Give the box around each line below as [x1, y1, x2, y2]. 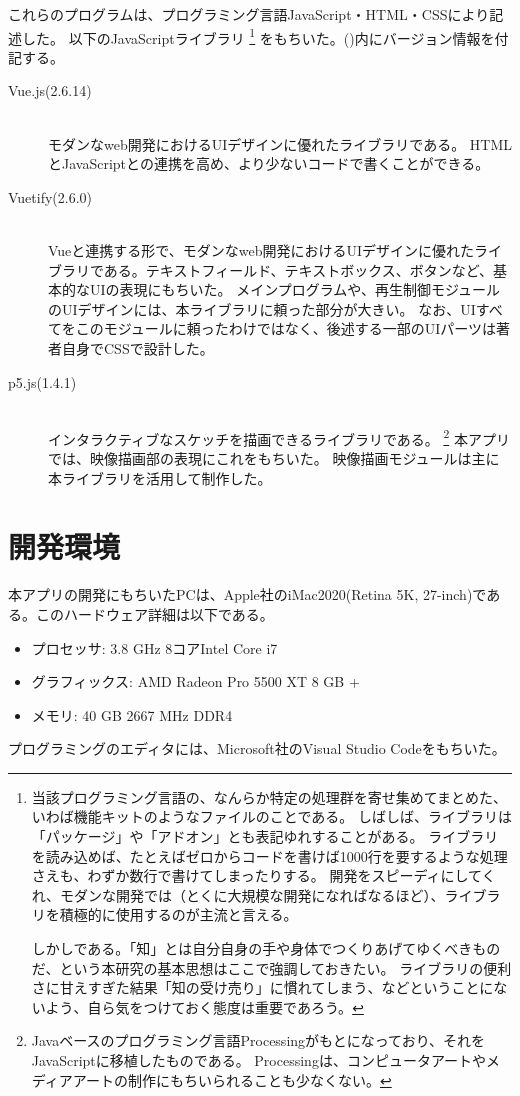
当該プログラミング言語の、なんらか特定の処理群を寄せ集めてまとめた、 [31, 786, 508, 807]
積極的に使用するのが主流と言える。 [59, 904, 298, 925]
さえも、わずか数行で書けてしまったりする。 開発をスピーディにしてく [31, 865, 496, 886]
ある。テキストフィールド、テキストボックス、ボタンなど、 [103, 259, 494, 280]
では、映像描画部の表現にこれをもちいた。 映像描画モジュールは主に [48, 448, 500, 468]
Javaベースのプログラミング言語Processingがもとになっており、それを [31, 1030, 486, 1051]
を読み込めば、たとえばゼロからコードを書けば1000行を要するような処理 [31, 845, 508, 866]
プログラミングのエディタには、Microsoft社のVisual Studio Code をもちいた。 [8, 738, 506, 759]
